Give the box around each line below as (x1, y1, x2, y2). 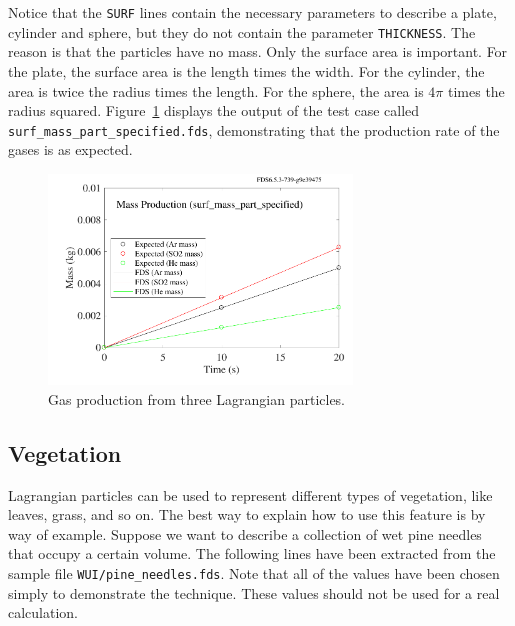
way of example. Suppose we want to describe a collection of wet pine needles (8, 523, 482, 544)
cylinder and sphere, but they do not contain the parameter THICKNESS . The (8, 21, 476, 42)
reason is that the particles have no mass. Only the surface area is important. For (8, 41, 508, 62)
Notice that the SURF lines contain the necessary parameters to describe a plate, (8, 2, 497, 22)
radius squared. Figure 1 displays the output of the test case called (8, 100, 420, 121)
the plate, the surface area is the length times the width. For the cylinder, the (8, 60, 485, 81)
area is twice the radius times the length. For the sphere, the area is (8, 80, 424, 101)
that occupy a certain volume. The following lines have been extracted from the (8, 543, 496, 564)
